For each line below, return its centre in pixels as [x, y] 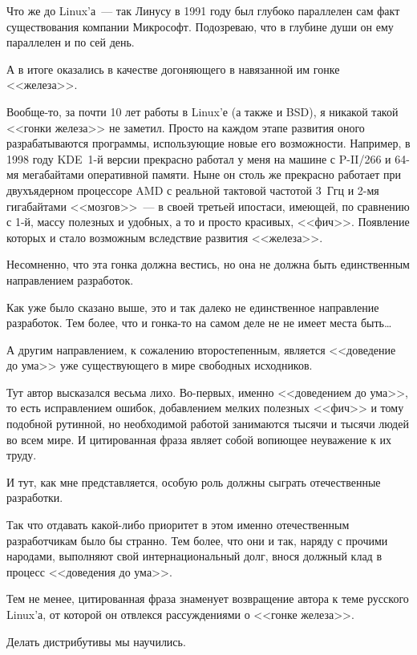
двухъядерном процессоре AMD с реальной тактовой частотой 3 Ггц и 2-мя [193, 190]
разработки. [35, 497]
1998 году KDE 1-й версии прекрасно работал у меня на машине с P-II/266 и [199, 158]
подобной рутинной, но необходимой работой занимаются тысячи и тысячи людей [208, 424]
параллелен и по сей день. [71, 42]
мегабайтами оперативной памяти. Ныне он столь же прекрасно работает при [212, 174]
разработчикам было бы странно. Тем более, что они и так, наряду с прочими [197, 540]
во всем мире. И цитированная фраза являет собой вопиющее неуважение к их [199, 439]
